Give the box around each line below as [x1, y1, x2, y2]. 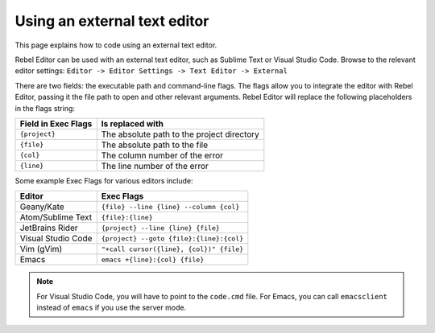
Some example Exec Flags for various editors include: [14, 175, 193, 185]
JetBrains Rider [19, 222, 78, 233]
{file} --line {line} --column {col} [101, 202, 240, 211]
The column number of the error [101, 150, 224, 161]
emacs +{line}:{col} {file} [101, 255, 205, 264]
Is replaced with [101, 117, 164, 129]
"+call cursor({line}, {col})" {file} [101, 245, 244, 253]
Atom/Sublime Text [19, 212, 93, 223]
